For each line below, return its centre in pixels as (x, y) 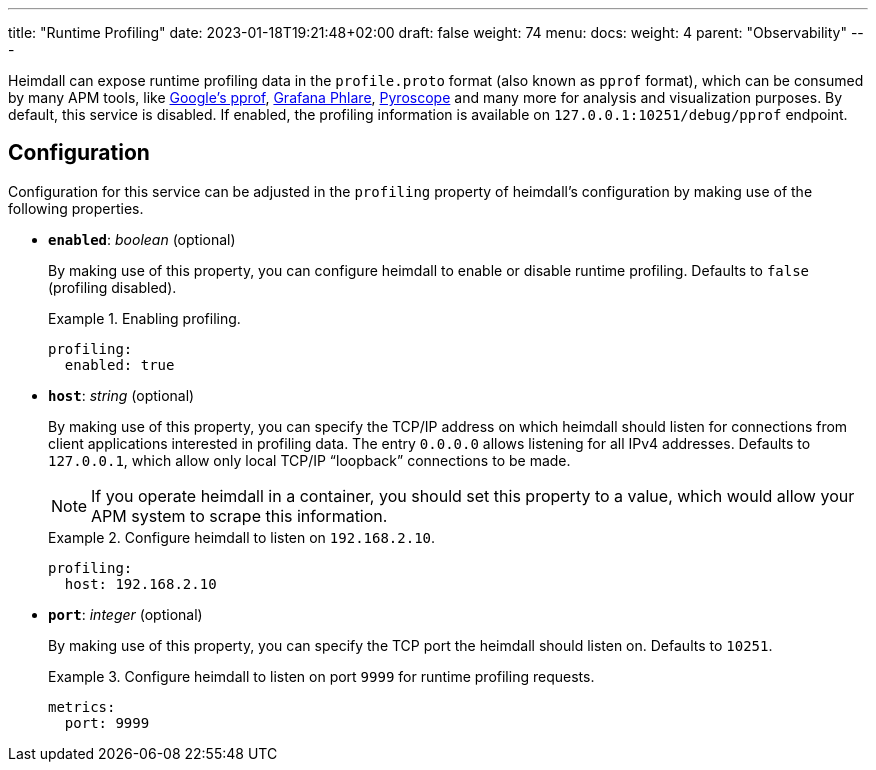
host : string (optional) (121, 395)
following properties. (76, 208)
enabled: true (119, 364)
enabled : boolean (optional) (142, 239)
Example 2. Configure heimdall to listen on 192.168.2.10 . (242, 537)
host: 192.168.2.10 (140, 583)
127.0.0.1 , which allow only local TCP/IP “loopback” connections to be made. (309, 460)
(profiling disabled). (112, 287)
